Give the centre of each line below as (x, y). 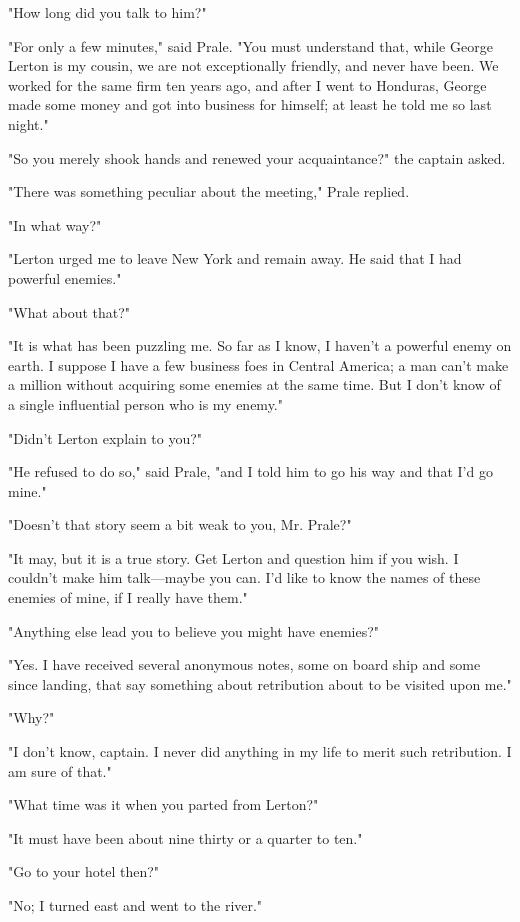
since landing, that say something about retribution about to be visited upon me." (260, 683)
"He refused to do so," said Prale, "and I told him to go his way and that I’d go (250, 471)
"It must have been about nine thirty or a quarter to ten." (185, 837)
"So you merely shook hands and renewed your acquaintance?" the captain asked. (257, 157)
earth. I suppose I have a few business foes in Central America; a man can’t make (258, 364)
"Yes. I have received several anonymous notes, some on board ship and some (244, 664)
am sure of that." (60, 770)
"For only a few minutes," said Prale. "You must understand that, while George (250, 45)
